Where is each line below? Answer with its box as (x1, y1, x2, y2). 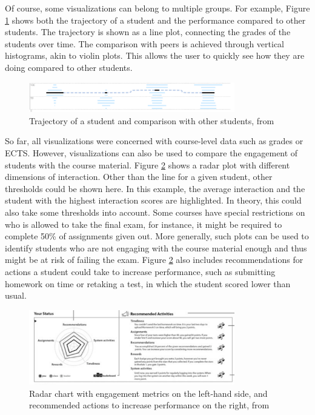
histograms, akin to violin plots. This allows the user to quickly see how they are (5, 49, 305, 62)
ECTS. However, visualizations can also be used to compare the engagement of (5, 147, 298, 159)
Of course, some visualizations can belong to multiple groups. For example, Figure (5, 2, 310, 14)
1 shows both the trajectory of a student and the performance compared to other (5, 13, 306, 26)
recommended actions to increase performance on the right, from (29, 399, 270, 411)
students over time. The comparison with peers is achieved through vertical (5, 37, 284, 50)
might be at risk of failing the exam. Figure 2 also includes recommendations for (5, 253, 303, 266)
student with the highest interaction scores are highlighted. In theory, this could (5, 194, 302, 207)
